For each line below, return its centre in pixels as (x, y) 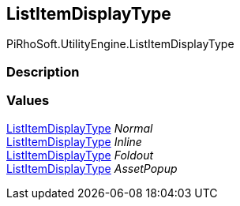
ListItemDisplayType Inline (74, 141)
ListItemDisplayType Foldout (80, 155)
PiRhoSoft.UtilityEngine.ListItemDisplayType (120, 44)
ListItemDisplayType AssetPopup (92, 168)
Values (28, 101)
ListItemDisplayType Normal (80, 128)
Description (43, 71)
